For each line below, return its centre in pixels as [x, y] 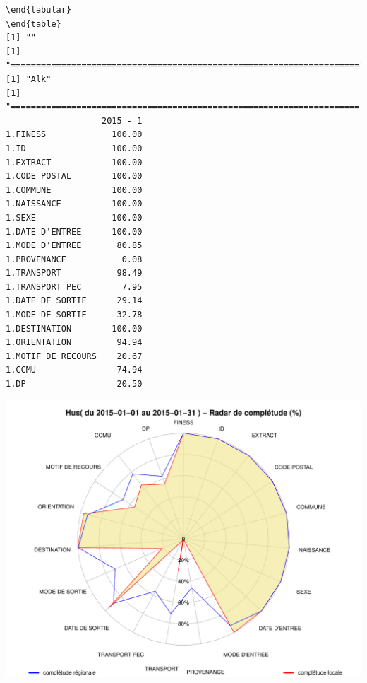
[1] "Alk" [29, 79]
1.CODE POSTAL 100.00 [74, 176]
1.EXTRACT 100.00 [74, 162]
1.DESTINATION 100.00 [74, 328]
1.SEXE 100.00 [74, 217]
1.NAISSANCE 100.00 [74, 204]
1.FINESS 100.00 [74, 135]
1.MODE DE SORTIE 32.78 [74, 315]
